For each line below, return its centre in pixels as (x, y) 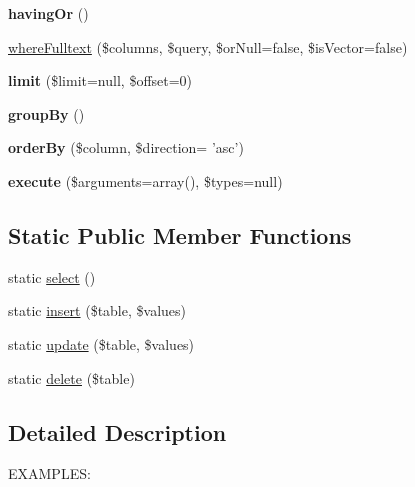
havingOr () (48, 13)
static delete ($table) (71, 377)
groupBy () (46, 113)
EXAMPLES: (49, 473)
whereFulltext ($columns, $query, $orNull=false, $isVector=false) (208, 46)
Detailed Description (117, 431)
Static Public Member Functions (180, 234)
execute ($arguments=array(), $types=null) (145, 180)
